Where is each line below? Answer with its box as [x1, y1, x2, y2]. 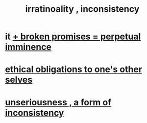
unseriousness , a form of [5, 97, 112, 108]
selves [5, 74, 33, 85]
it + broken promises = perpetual [5, 31, 141, 42]
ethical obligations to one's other [5, 64, 143, 75]
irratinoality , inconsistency [25, 3, 140, 15]
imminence [5, 42, 51, 52]
